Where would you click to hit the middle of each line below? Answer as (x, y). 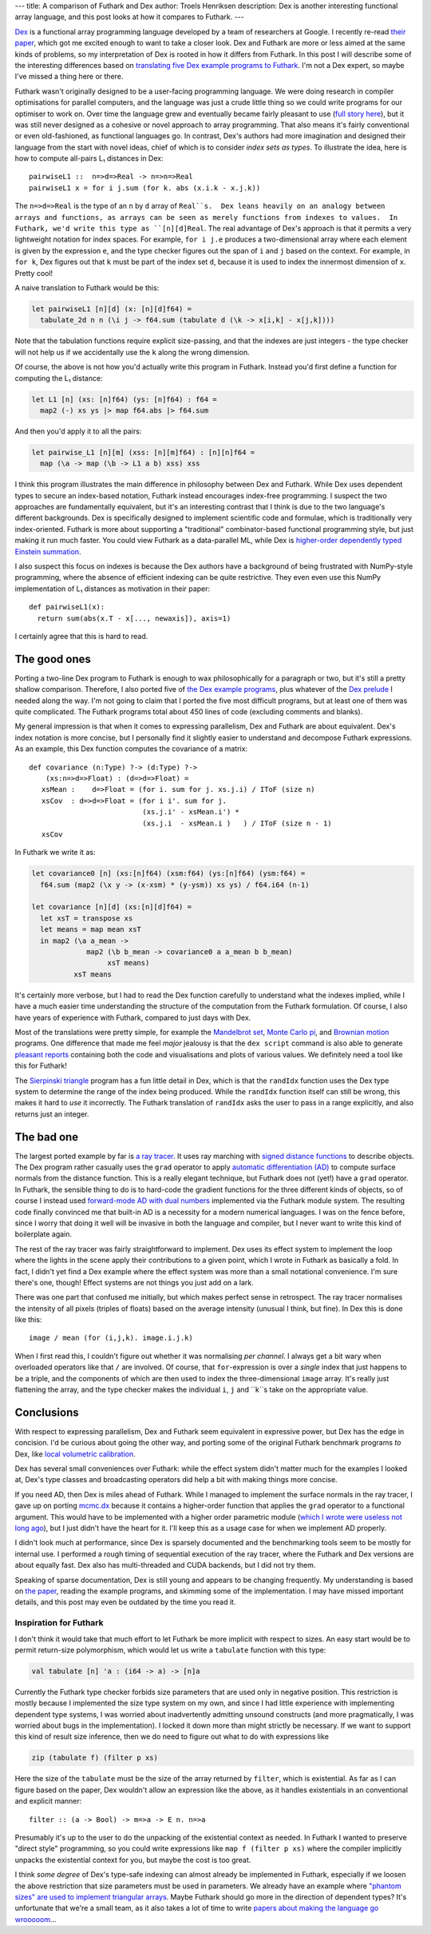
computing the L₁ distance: (59, 378)
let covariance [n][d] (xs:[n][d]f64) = (111, 907)
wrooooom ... (36, 1919)
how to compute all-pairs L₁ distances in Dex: (89, 158)
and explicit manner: (48, 1801)
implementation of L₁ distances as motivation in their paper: (113, 589)
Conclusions (47, 1412)
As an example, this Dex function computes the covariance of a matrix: (131, 749)
